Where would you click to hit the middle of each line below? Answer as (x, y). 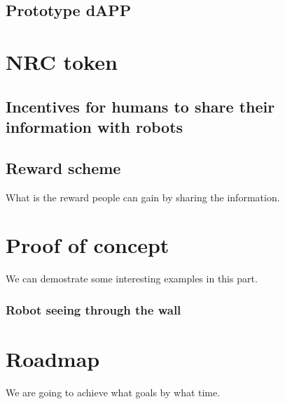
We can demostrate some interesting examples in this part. (132, 279)
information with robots (95, 126)
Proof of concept (88, 245)
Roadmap (53, 358)
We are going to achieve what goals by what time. (113, 392)
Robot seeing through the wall (93, 309)
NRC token (62, 61)
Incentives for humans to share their (140, 106)
